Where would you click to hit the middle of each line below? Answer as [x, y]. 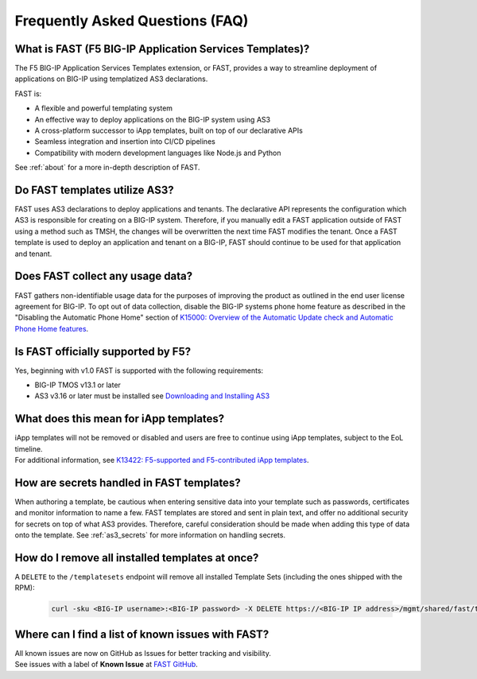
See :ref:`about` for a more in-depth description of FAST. [107, 168]
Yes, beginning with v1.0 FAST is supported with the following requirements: [139, 371]
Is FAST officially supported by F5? [103, 351]
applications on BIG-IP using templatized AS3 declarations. [111, 79]
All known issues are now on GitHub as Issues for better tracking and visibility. [143, 653]
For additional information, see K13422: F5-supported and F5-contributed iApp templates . [162, 460]
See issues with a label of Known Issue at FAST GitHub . [106, 665]
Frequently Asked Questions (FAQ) [132, 21]
